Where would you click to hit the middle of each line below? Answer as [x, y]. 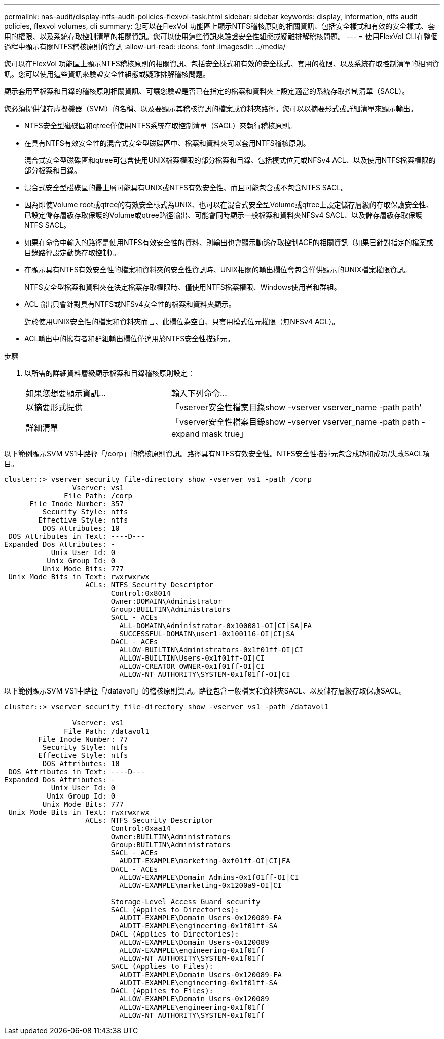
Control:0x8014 [141, 593]
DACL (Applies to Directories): [175, 934]
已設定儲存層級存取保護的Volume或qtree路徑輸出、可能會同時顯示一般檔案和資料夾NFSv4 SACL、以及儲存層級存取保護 [223, 215]
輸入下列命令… [199, 393]
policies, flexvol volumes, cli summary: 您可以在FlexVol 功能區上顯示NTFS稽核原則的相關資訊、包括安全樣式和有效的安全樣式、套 [220, 26]
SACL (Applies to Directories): [175, 910]
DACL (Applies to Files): [162, 991]
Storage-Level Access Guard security [186, 902]
